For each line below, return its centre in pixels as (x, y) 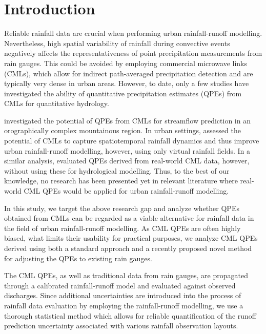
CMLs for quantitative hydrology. (57, 103)
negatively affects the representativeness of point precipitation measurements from (133, 53)
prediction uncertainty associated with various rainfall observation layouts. (121, 326)
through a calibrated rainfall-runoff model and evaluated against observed (120, 285)
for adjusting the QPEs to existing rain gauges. (78, 258)
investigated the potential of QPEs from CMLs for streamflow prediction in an (127, 120)
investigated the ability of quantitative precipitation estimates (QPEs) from (123, 93)
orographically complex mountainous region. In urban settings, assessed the (122, 130)
